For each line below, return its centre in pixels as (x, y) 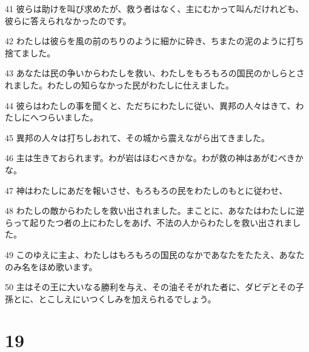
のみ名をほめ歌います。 (51, 266)
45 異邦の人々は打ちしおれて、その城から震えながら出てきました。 (138, 137)
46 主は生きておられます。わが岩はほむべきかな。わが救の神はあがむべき (150, 158)
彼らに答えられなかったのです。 (68, 20)
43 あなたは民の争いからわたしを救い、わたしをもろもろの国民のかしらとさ (155, 73)
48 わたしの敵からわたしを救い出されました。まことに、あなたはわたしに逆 (155, 211)
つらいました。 (68, 117)
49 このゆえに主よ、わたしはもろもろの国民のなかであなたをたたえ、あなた (155, 254)
